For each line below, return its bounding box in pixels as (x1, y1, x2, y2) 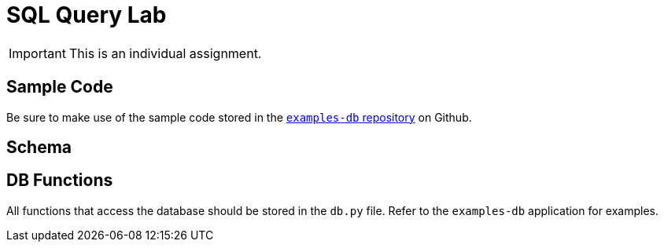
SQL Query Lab (6, 2, 167, 28)
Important (9, 45, 66, 61)
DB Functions (6, 170, 113, 191)
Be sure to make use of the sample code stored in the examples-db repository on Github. (6, 110, 472, 124)
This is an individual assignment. (68, 45, 262, 61)
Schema (6, 137, 72, 158)
